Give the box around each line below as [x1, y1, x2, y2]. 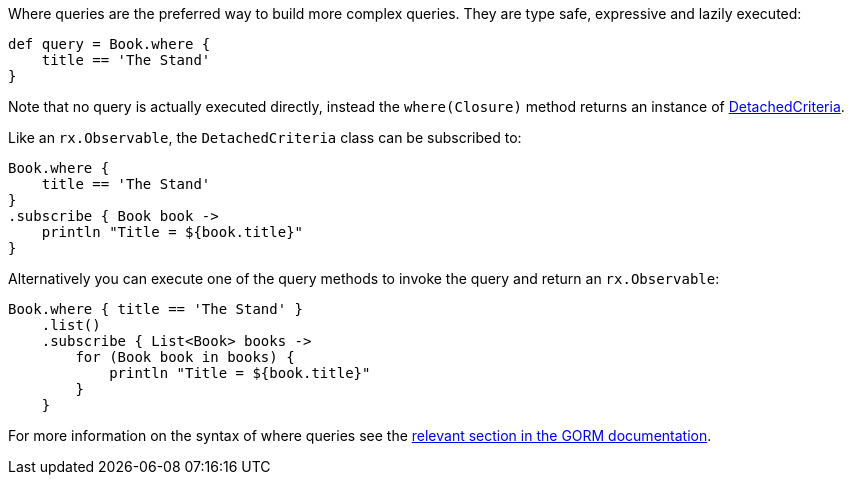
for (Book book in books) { [75, 349, 295, 365]
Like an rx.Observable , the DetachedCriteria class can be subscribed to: [8, 129, 522, 146]
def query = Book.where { [8, 36, 211, 52]
